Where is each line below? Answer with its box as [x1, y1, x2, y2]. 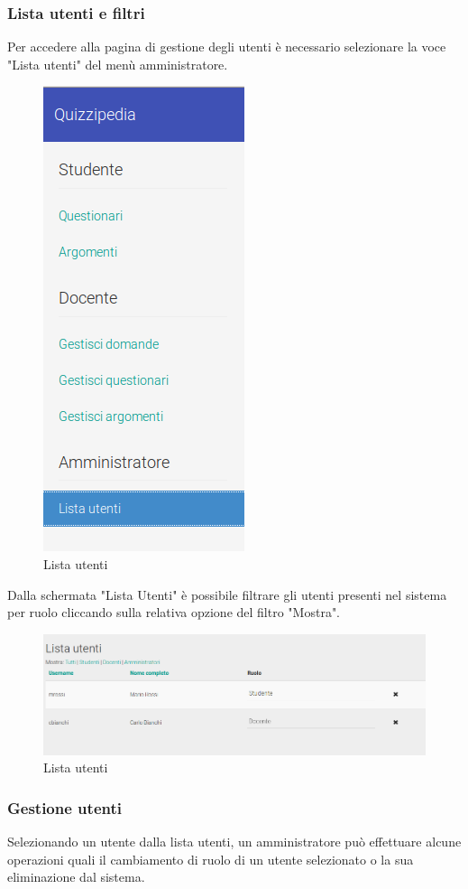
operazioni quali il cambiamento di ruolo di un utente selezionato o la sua [7, 849, 414, 868]
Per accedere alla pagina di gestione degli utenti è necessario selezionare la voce [7, 37, 446, 56]
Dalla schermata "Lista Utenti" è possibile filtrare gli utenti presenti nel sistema [7, 585, 447, 604]
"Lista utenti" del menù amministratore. [7, 54, 228, 73]
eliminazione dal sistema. [7, 867, 145, 886]
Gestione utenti [7, 796, 122, 819]
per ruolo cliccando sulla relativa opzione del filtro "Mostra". [7, 603, 341, 622]
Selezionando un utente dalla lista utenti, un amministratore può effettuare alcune [7, 832, 462, 851]
